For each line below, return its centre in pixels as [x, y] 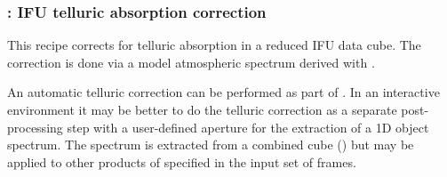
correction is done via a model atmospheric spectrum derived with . [191, 62]
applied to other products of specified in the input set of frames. [182, 161]
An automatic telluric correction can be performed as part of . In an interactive [223, 92]
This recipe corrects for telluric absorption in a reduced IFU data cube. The [214, 45]
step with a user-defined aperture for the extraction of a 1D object [248, 127]
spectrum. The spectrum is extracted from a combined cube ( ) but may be [211, 145]
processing [35, 127]
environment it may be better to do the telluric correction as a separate [202, 109]
